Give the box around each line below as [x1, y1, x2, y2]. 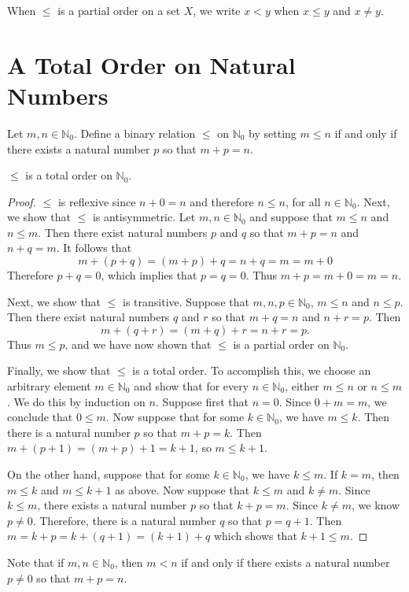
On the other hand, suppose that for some [7, 466, 210, 482]
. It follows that [56, 239, 132, 256]
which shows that [213, 527, 297, 544]
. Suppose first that [155, 393, 249, 409]
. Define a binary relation [73, 124, 196, 141]
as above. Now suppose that [115, 481, 250, 498]
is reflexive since [57, 193, 136, 209]
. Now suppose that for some [105, 409, 245, 425]
